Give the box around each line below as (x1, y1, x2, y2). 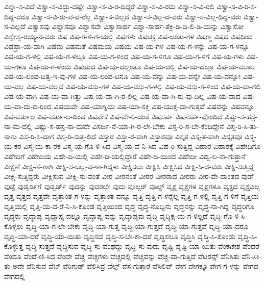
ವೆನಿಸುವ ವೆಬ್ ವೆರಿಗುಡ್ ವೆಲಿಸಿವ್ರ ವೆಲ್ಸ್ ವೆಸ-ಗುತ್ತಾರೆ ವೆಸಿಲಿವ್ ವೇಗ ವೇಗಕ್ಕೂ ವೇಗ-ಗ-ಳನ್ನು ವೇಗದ (27, 261, 258, 271)
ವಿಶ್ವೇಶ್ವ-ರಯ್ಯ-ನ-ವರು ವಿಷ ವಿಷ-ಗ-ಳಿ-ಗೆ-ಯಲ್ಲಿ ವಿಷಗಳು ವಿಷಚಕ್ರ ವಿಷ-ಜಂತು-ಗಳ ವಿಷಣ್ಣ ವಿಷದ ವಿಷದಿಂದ (4, 31, 253, 41)
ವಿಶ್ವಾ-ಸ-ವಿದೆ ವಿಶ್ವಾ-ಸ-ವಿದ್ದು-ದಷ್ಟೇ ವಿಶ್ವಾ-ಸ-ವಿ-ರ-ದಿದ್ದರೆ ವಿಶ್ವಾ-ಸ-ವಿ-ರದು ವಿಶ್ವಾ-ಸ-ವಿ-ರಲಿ (4, 1, 214, 11)
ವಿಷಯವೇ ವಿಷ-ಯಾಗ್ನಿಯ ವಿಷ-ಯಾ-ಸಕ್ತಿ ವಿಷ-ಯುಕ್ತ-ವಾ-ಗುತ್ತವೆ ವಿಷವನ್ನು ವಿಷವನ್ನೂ (54, 100, 254, 111)
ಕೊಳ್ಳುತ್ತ (4, 241, 23, 251)
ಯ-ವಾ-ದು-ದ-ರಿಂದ (4, 100, 52, 111)
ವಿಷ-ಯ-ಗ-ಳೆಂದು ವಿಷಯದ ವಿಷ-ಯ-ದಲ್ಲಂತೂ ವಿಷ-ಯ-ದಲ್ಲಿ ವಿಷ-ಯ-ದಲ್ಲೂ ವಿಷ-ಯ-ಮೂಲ (29, 61, 255, 71)
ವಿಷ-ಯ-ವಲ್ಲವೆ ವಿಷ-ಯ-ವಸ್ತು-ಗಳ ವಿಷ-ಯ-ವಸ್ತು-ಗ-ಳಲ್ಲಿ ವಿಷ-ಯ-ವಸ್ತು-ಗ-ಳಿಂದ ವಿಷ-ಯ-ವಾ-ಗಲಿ (27, 81, 261, 91)
